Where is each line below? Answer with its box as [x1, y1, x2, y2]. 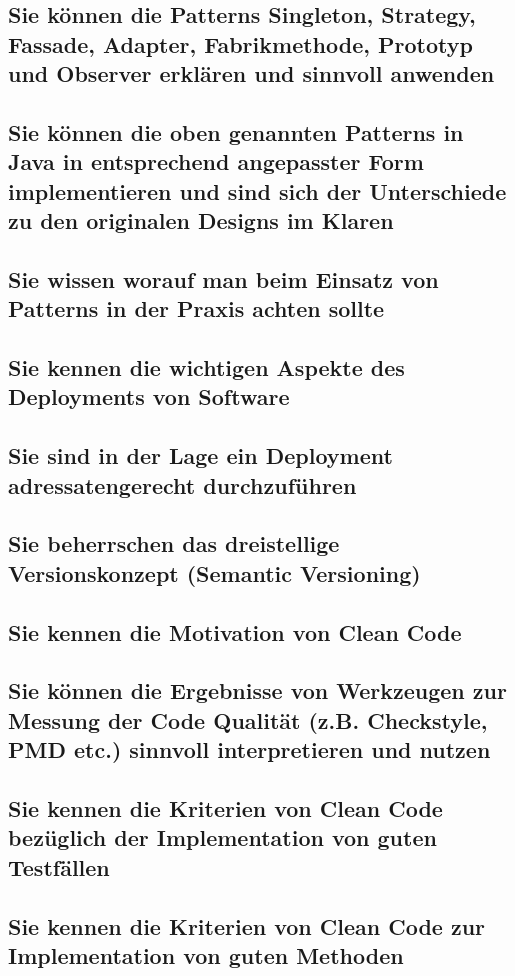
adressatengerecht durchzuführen [8, 469, 357, 500]
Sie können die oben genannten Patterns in [8, 116, 464, 147]
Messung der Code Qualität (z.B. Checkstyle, [8, 704, 488, 735]
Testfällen [8, 851, 110, 882]
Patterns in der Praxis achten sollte [8, 293, 385, 324]
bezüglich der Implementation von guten [8, 822, 437, 853]
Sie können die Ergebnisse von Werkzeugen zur [8, 675, 507, 706]
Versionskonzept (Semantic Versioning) [8, 557, 421, 588]
